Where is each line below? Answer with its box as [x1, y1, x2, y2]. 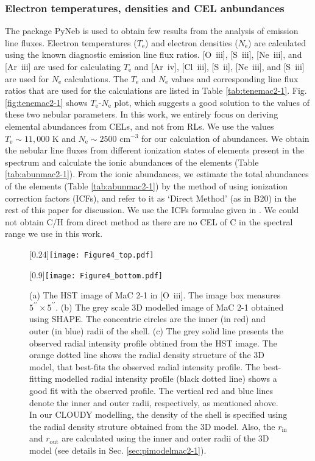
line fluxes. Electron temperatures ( [5, 36, 137, 49]
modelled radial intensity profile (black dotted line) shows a [55, 372, 277, 385]
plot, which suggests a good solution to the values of [114, 96, 310, 108]
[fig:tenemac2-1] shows [5, 96, 88, 108]
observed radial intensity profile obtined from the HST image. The [29, 336, 277, 349]
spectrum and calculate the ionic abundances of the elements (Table [5, 155, 259, 168]
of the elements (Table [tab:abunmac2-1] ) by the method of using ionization [5, 179, 288, 192]
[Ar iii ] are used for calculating [5, 60, 121, 72]
